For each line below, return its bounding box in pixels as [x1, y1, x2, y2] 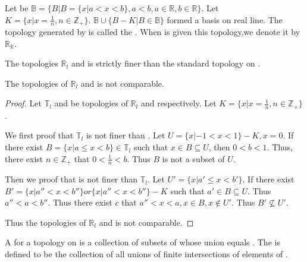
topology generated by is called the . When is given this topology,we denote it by [5, 26, 300, 38]
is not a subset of [162, 152, 225, 165]
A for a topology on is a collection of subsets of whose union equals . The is [5, 236, 280, 248]
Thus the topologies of [5, 216, 86, 228]
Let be [5, 2, 29, 14]
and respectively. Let [140, 97, 217, 109]
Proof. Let [5, 97, 42, 109]
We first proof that [5, 129, 74, 141]
